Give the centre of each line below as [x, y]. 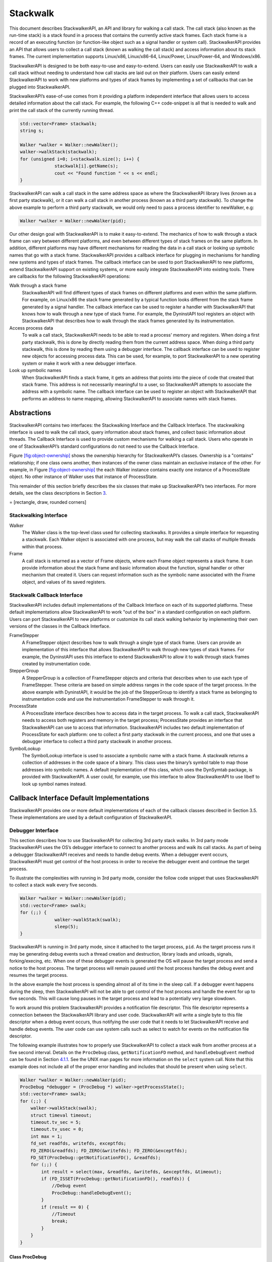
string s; [32, 131]
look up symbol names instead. [54, 784]
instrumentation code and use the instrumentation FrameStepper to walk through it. [108, 699]
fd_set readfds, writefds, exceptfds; [78, 1144]
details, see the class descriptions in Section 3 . [58, 493]
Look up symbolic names [35, 371]
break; [60, 1221]
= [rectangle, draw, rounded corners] [48, 502]
